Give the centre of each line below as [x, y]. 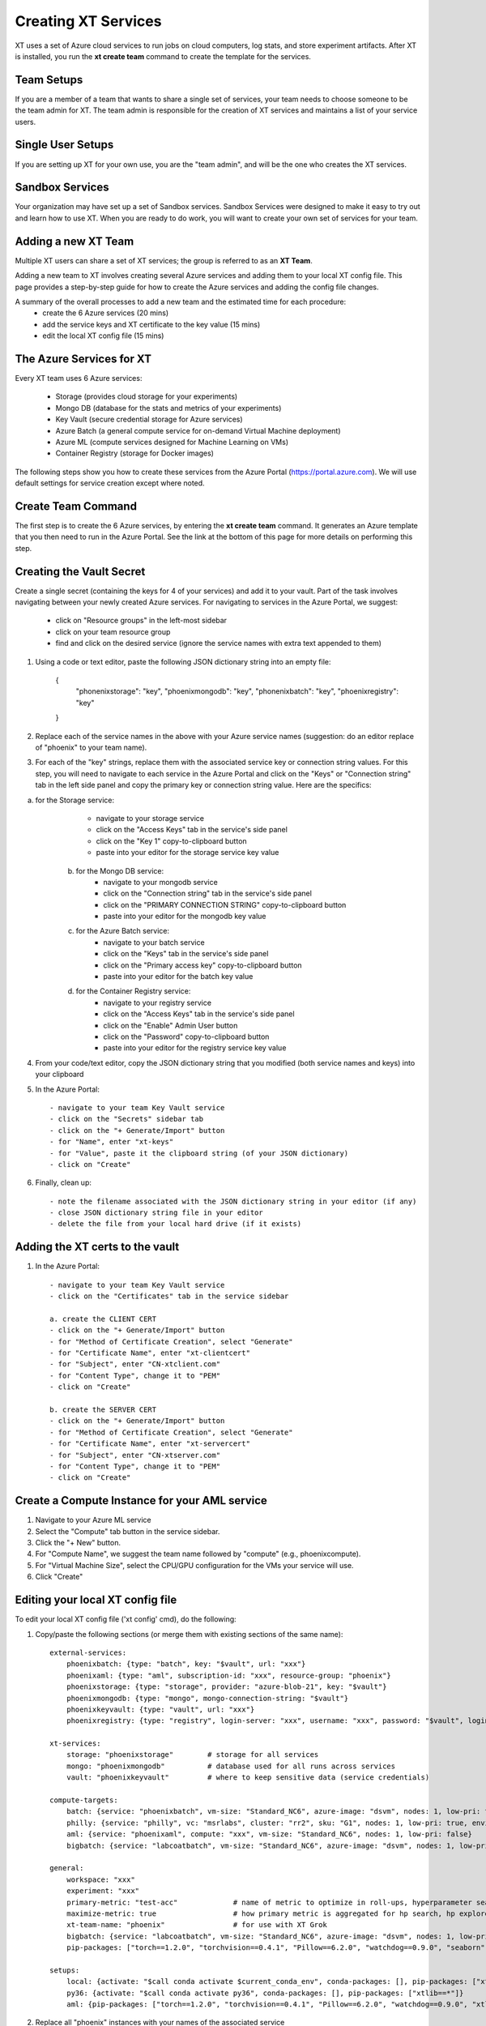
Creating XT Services [88, 21]
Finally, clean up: [64, 1182]
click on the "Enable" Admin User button [171, 1025]
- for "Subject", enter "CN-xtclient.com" [135, 1364]
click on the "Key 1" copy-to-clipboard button [171, 841]
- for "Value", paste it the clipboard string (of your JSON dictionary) [199, 1153]
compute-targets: [84, 1800]
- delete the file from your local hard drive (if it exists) [176, 1224]
